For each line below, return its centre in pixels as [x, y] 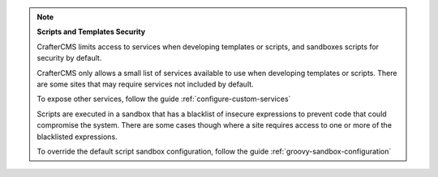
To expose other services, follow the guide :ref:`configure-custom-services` [164, 99]
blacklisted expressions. [77, 137]
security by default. [69, 58]
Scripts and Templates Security [91, 32]
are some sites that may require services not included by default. [146, 84]
